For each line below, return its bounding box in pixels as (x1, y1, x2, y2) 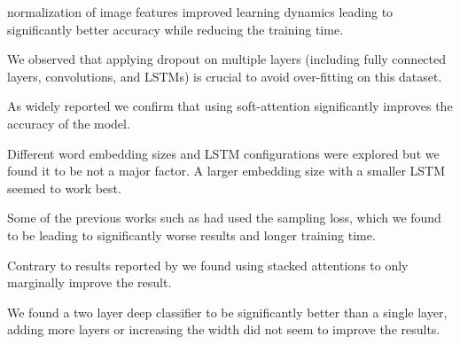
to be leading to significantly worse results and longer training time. (7, 225, 376, 244)
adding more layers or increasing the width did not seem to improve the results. (7, 320, 441, 339)
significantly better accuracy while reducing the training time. (7, 20, 344, 38)
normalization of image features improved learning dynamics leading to (7, 3, 394, 20)
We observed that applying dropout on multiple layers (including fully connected (7, 50, 447, 68)
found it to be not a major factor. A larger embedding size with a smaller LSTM (7, 161, 446, 180)
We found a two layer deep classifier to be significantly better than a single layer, (7, 302, 448, 321)
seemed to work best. (7, 178, 121, 197)
